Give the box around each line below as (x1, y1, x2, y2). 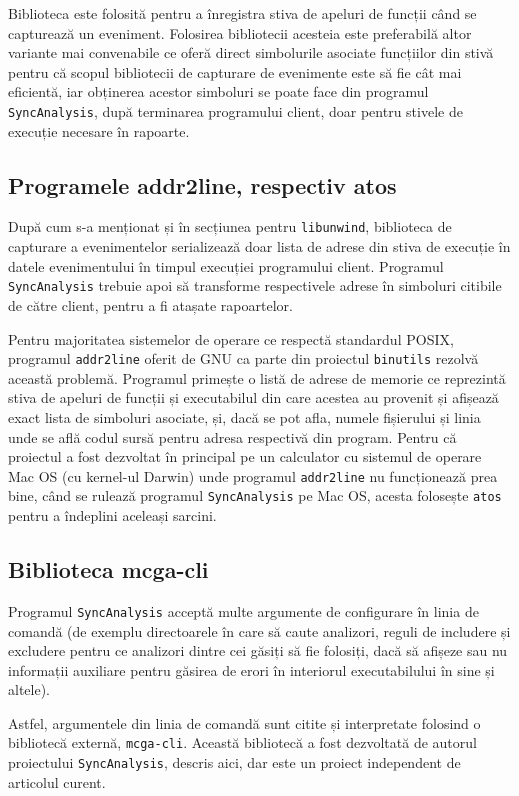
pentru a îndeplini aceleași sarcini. (8, 505, 217, 526)
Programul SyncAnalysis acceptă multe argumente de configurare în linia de (8, 600, 479, 621)
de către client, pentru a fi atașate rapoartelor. (8, 294, 293, 315)
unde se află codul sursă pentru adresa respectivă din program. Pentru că (8, 426, 457, 447)
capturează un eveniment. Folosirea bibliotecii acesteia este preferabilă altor (8, 22, 472, 43)
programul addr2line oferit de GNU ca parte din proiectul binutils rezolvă (8, 348, 479, 369)
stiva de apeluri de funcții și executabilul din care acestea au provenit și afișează (8, 387, 499, 408)
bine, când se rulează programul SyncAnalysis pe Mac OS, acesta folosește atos (8, 485, 502, 506)
